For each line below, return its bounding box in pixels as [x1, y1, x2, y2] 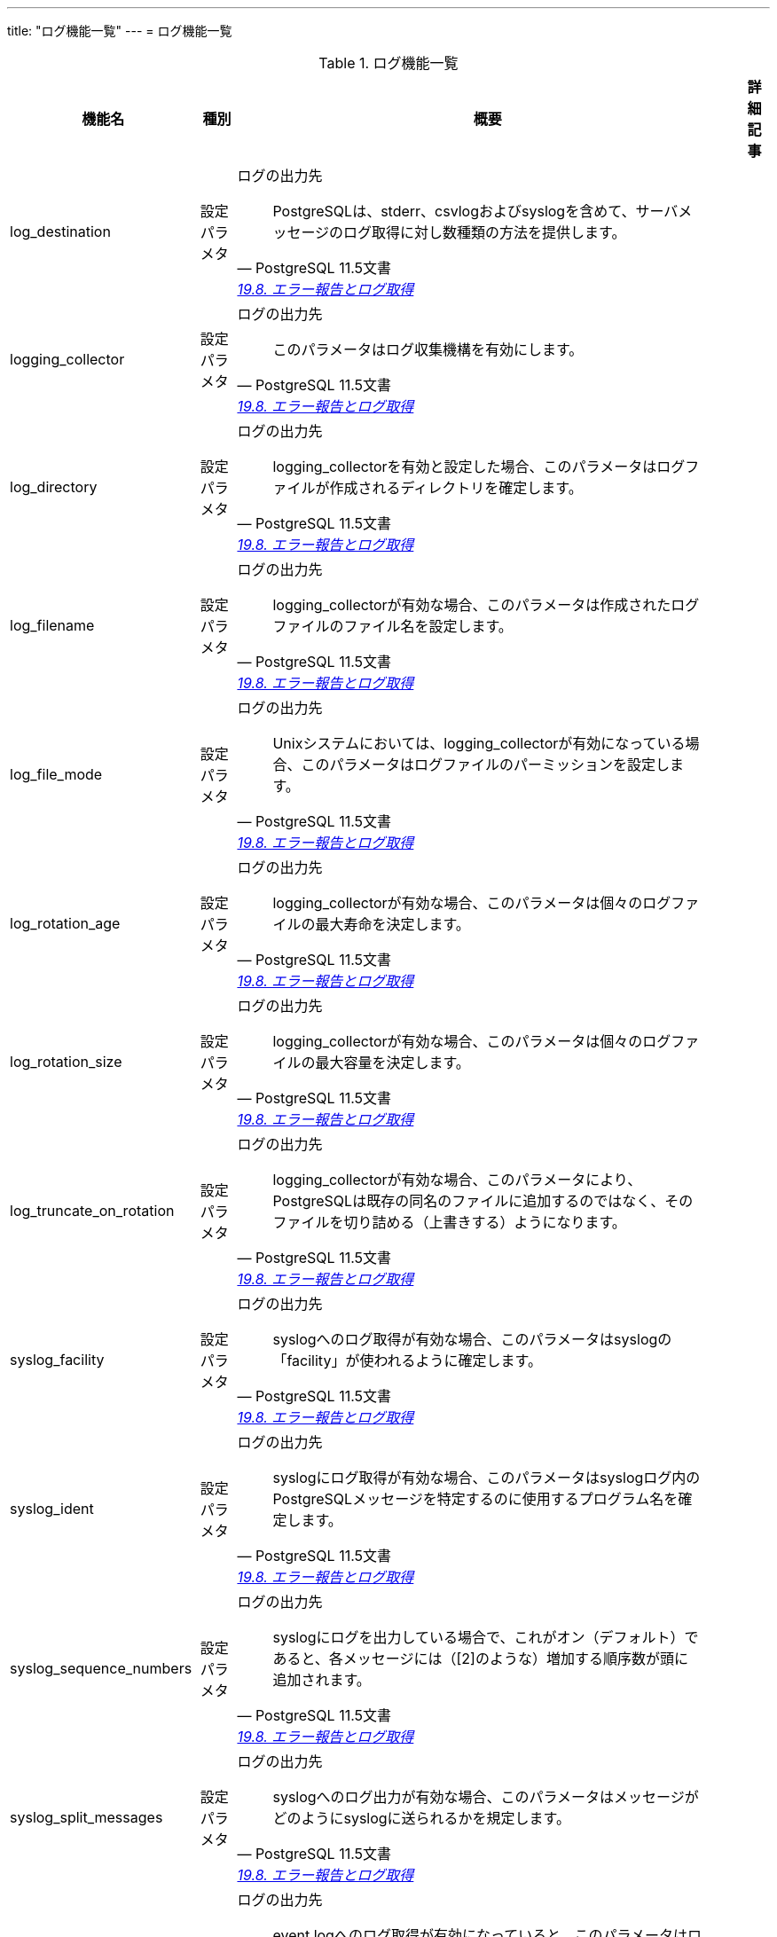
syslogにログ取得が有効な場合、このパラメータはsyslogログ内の [272, 1469, 701, 1486]
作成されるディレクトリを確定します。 [329, 479, 583, 497]
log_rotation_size [10, 1053, 122, 1070]
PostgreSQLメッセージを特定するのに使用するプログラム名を [272, 1490, 679, 1508]
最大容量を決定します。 [315, 1054, 470, 1071]
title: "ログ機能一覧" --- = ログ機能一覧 [7, 23, 232, 38]
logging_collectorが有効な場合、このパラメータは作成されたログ [272, 596, 700, 614]
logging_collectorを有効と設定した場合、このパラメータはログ [272, 458, 686, 475]
